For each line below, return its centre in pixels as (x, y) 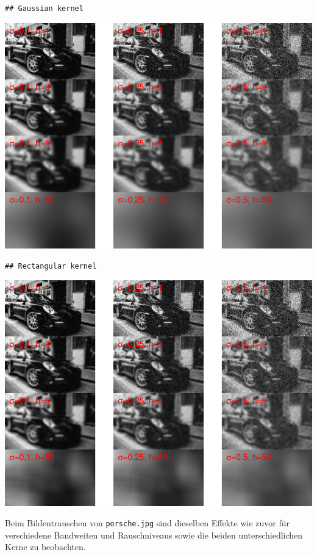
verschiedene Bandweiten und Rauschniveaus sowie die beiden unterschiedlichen (154, 535)
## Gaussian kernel (44, 9)
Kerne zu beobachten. (45, 547)
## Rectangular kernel (51, 266)
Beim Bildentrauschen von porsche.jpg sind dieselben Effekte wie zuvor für (148, 523)
